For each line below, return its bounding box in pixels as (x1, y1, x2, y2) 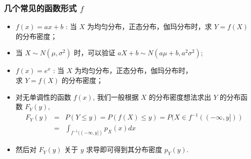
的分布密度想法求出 (149, 91, 211, 102)
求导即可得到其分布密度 (86, 144, 163, 155)
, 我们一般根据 (92, 91, 139, 102)
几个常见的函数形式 (4, 1, 77, 14)
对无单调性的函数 (15, 91, 71, 102)
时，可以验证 (74, 47, 116, 58)
